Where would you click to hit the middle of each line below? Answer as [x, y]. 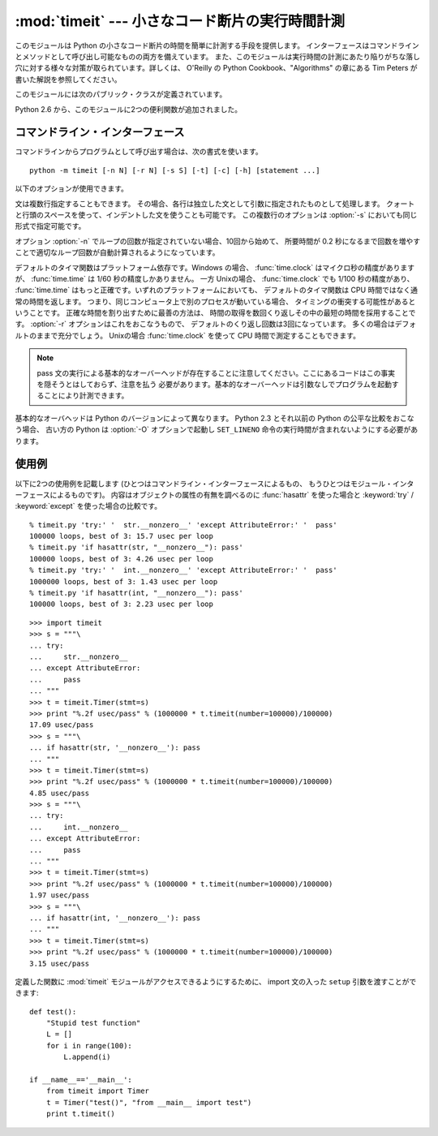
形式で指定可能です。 [50, 226]
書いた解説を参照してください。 [68, 79]
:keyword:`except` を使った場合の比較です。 [88, 506]
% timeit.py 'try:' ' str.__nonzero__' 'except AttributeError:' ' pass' [183, 525]
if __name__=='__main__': [81, 1080]
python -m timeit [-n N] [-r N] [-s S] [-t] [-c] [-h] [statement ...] [175, 170]
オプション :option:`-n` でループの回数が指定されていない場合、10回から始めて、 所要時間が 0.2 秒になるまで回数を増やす [218, 241]
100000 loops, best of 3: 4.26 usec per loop [122, 559]
